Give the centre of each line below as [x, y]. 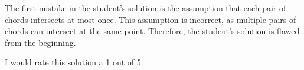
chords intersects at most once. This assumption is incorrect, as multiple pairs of [151, 19]
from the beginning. [40, 42]
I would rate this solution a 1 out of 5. [74, 62]
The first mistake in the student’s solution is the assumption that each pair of [146, 8]
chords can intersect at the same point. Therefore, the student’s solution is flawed [152, 31]
